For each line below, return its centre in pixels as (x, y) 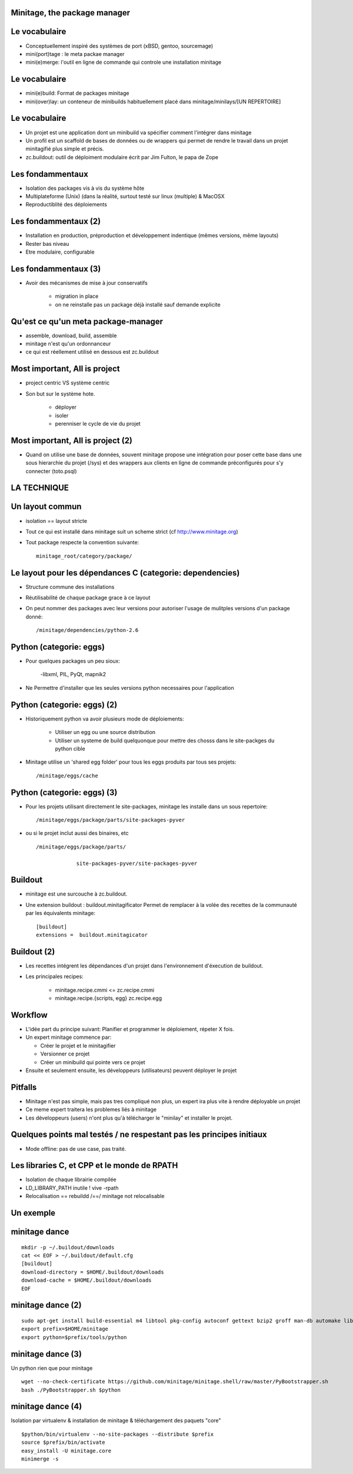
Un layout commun (46, 507)
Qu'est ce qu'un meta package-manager (87, 321)
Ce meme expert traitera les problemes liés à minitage (91, 1110)
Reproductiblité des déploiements (66, 205)
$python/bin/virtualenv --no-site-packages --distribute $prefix (118, 1434)
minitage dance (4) (46, 1406)
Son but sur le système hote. (60, 394)
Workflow (29, 1015)
